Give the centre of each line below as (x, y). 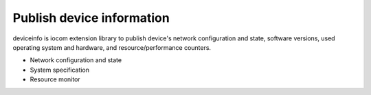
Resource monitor (55, 79)
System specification (59, 70)
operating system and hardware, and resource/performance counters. (112, 47)
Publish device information (91, 18)
